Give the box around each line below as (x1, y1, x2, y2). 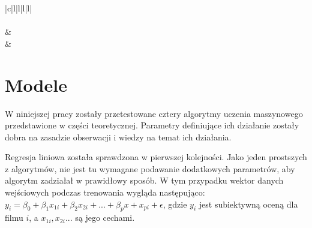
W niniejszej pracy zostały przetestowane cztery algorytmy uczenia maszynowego (5, 107, 303, 119)
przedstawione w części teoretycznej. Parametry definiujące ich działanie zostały (5, 119, 299, 131)
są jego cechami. (75, 211, 135, 224)
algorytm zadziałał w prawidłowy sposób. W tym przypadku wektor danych (5, 174, 284, 187)
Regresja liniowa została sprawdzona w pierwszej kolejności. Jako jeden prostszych (5, 151, 307, 163)
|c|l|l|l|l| (5, 2, 32, 14)
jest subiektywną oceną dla (199, 197, 298, 210)
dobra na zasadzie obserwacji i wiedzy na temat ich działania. (5, 130, 232, 143)
